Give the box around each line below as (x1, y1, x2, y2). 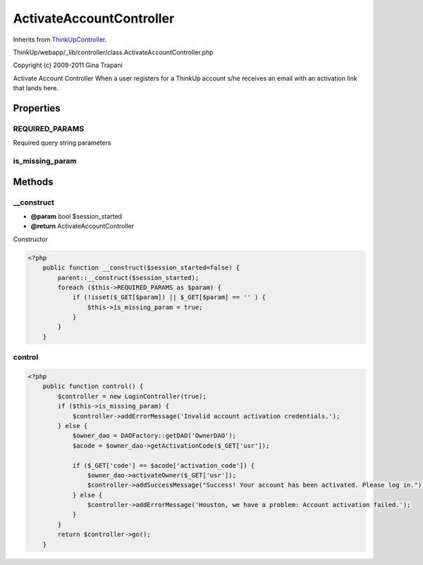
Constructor (13, 235, 49, 243)
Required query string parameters (13, 138, 112, 147)
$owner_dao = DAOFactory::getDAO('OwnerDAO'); (72, 432, 236, 440)
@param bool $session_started (30, 212, 123, 220)
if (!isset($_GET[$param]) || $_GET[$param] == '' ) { (72, 293, 266, 301)
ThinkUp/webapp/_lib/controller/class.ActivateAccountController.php (13, 48, 214, 56)
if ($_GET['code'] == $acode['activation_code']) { (72, 461, 255, 469)
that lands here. (13, 84, 59, 92)
